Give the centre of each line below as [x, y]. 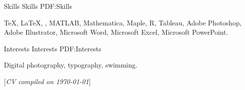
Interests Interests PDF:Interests [53, 48]
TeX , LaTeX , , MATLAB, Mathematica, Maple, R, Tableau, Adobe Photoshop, [123, 22]
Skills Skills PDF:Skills [38, 6]
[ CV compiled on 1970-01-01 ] [47, 81]
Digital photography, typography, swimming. [71, 65]
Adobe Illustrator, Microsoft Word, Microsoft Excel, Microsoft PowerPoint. [116, 32]
